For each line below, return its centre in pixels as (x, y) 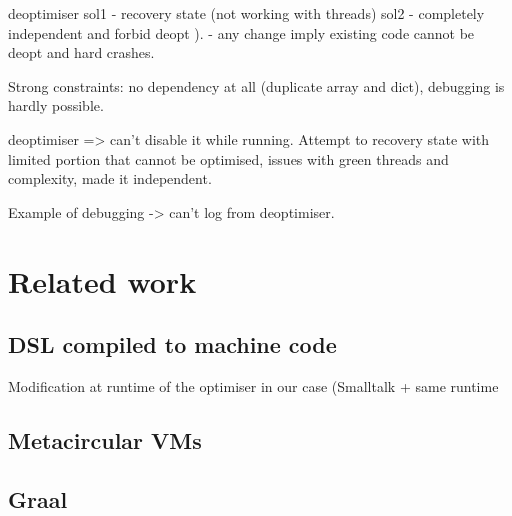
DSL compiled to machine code (172, 344)
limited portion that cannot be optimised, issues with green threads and (228, 158)
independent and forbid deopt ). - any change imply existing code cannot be (241, 32)
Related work (102, 280)
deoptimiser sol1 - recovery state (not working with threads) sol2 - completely (246, 13)
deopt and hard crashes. (81, 52)
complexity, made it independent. (110, 178)
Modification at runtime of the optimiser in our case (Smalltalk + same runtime (253, 385)
